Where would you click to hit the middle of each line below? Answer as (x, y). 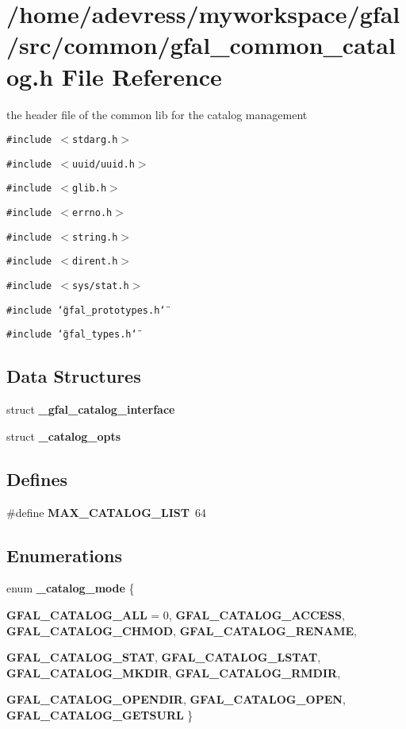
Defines (37, 478)
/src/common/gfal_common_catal (201, 45)
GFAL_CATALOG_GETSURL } (100, 714)
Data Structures (74, 376)
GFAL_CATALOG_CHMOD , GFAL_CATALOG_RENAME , (182, 630)
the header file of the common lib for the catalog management (157, 114)
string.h (95, 237)
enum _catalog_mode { (71, 588)
